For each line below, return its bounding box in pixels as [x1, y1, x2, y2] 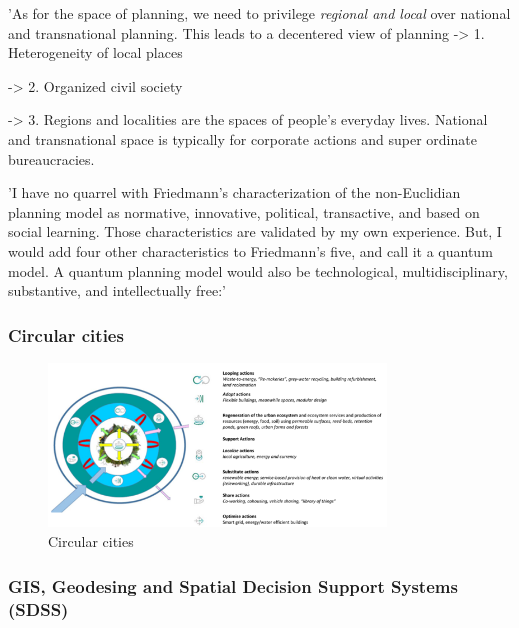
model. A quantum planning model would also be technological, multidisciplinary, [8, 260, 508, 281]
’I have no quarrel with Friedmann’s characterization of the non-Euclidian [8, 182, 461, 203]
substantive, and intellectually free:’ [8, 280, 226, 301]
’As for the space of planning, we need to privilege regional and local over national [8, 3, 511, 23]
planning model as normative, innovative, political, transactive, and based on [8, 201, 480, 222]
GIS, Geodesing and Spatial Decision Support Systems [8, 573, 458, 598]
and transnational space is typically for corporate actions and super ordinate [8, 128, 477, 149]
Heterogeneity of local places [8, 42, 183, 63]
